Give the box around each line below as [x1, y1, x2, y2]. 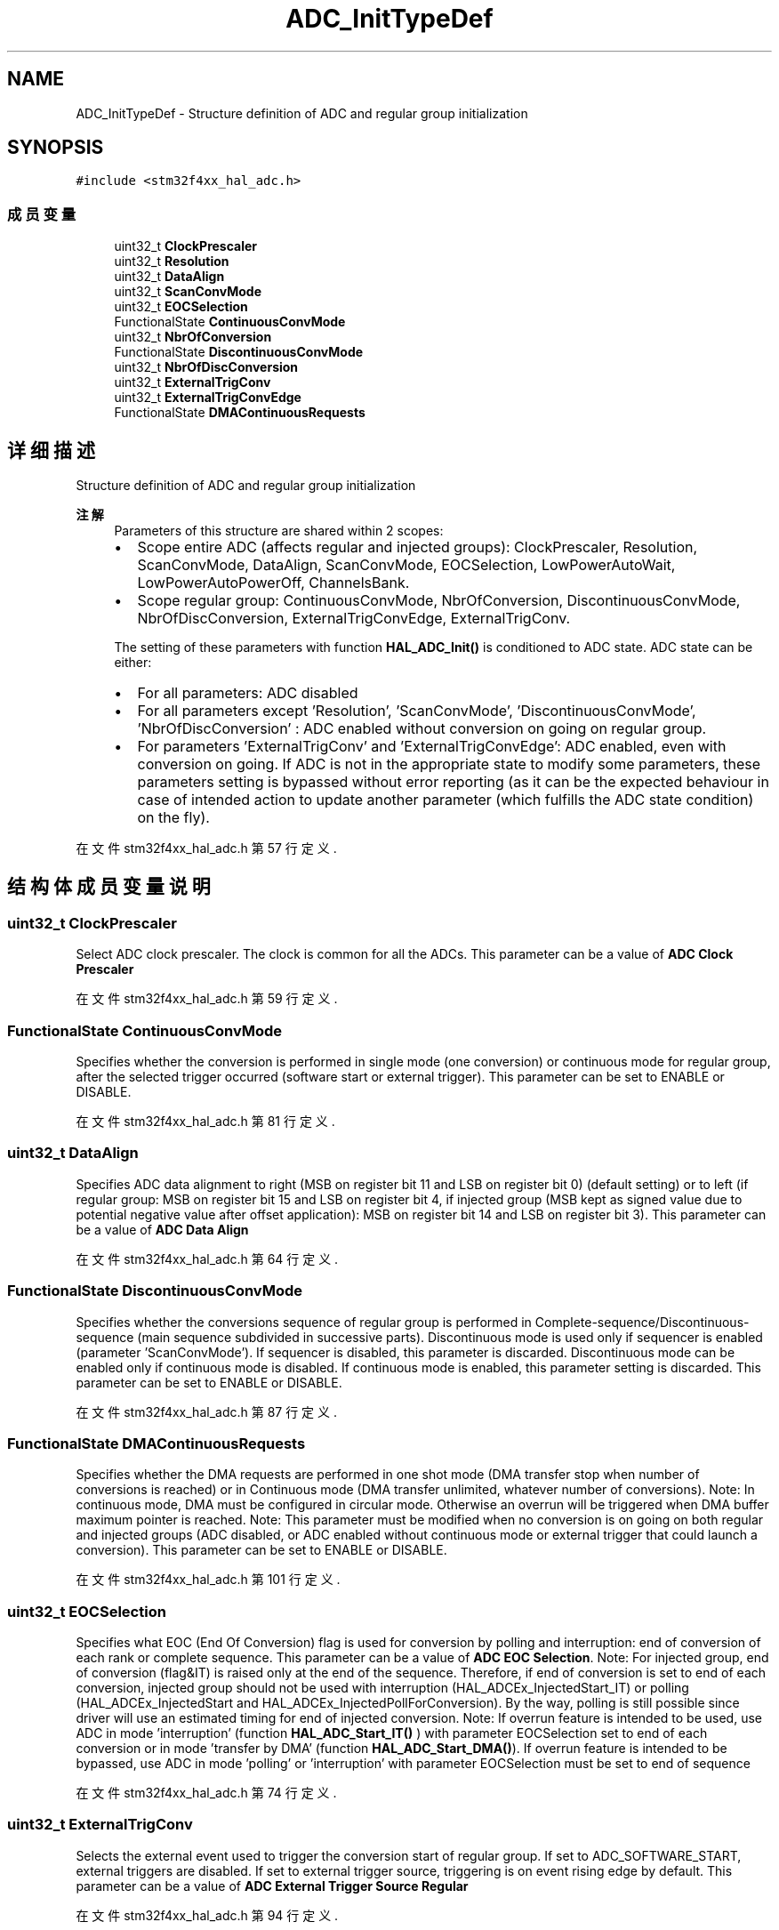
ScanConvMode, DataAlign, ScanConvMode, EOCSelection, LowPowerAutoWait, [137, 556, 676, 575]
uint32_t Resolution [114, 253, 229, 269]
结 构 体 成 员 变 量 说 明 [7, 875, 211, 898]
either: [114, 655, 152, 671]
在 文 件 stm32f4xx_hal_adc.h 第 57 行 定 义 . [76, 840, 337, 856]
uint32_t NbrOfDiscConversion [114, 359, 299, 375]
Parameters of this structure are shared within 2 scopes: [114, 523, 444, 539]
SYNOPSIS [7, 136, 104, 159]
